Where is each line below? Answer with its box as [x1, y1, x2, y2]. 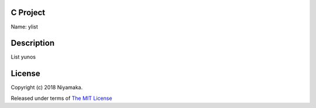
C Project [11, 8, 46, 17]
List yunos [11, 53, 36, 60]
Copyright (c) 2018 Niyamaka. [11, 84, 83, 91]
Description [11, 38, 55, 48]
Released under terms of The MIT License [11, 95, 112, 102]
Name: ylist [11, 23, 38, 30]
